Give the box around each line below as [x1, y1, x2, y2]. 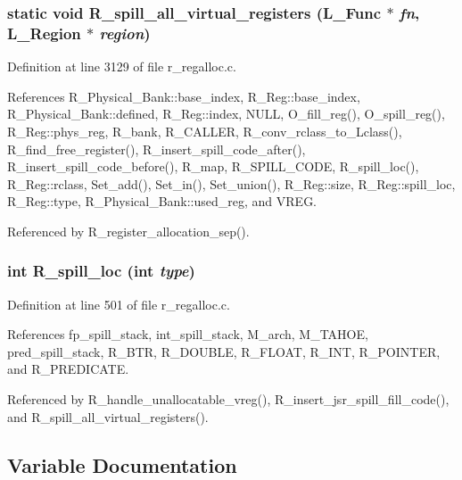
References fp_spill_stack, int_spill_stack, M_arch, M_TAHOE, [7, 325, 368, 343]
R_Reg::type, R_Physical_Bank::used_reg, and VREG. [7, 192, 318, 211]
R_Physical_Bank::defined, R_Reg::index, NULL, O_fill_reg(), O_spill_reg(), [7, 104, 445, 123]
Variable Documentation [7, 451, 237, 478]
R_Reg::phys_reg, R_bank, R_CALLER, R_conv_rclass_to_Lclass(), [7, 121, 402, 140]
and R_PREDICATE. [7, 360, 129, 378]
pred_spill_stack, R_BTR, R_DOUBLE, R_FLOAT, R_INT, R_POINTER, [7, 342, 441, 360]
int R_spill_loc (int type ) [7, 260, 195, 282]
